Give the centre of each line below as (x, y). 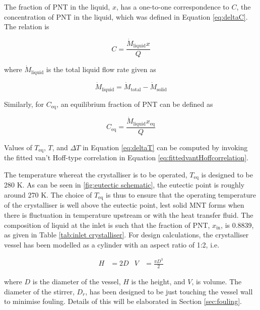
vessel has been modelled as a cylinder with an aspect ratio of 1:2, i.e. (112, 244)
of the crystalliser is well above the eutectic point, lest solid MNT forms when (124, 205)
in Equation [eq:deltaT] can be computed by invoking (165, 147)
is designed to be (227, 174)
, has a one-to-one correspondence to (173, 7)
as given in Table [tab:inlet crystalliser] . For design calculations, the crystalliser (126, 235)
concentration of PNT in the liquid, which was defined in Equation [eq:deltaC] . (126, 16)
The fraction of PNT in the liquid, (57, 7)
